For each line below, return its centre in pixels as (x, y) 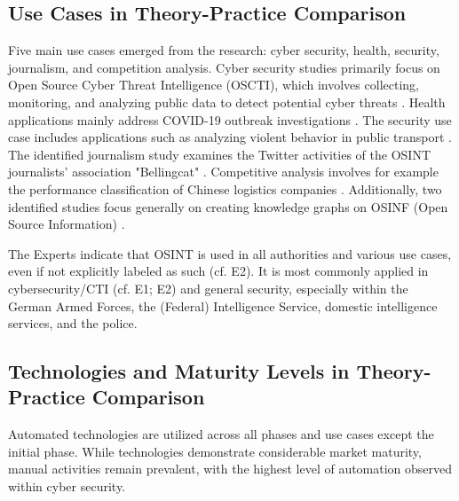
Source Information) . (67, 224)
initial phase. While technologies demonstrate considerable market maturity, (215, 451)
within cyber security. (67, 486)
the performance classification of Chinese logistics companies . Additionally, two (225, 188)
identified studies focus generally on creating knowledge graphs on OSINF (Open (228, 206)
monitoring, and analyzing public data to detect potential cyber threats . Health (227, 102)
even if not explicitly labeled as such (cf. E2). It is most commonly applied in (218, 271)
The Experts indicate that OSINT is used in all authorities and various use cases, (230, 253)
